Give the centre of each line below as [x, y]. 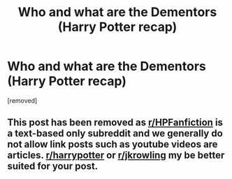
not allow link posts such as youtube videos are [113, 144]
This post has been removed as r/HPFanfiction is [115, 123]
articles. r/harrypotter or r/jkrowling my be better [116, 156]
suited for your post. [53, 166]
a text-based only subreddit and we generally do [115, 134]
